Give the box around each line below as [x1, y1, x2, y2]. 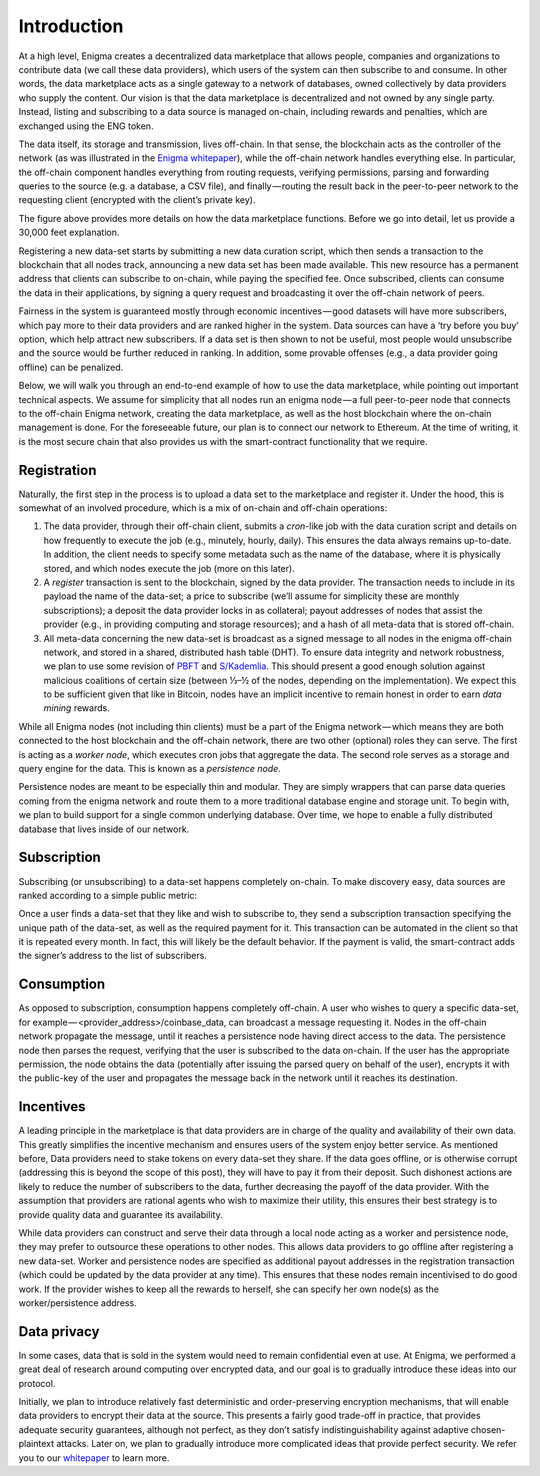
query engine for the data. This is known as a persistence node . [18, 763, 282, 775]
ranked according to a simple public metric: [18, 889, 198, 901]
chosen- [470, 1423, 506, 1435]
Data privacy [18, 1323, 100, 1340]
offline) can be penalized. [18, 361, 124, 373]
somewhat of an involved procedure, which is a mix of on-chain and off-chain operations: [18, 502, 388, 514]
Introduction [18, 15, 124, 37]
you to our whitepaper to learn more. [18, 1451, 170, 1464]
